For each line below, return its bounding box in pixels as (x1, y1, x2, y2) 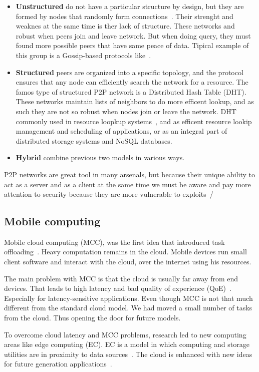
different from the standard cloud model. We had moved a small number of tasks (4, 302, 252, 313)
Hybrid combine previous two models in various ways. (16, 152, 185, 163)
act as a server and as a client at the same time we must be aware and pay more (4, 179, 251, 189)
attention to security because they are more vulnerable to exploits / (4, 189, 213, 199)
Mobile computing (4, 213, 101, 229)
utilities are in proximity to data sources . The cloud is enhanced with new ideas (4, 348, 252, 359)
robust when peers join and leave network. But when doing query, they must (16, 30, 251, 41)
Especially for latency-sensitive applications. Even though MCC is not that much (4, 292, 253, 303)
